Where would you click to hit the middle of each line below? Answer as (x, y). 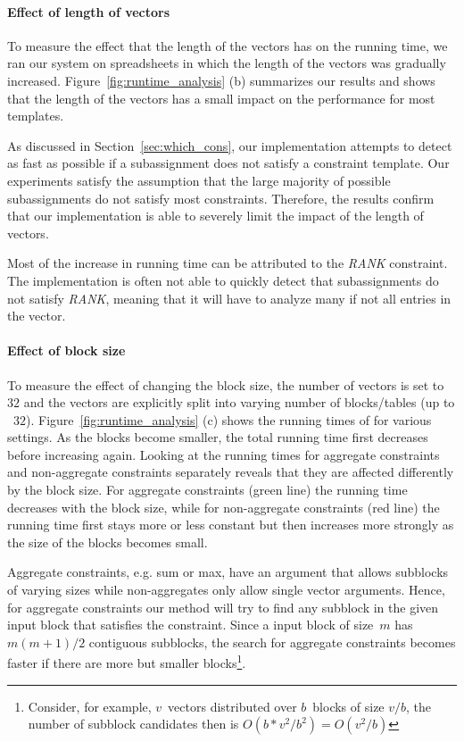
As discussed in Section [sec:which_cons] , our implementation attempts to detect (230, 145)
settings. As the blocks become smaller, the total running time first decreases (218, 437)
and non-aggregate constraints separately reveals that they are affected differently (231, 472)
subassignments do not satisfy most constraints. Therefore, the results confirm (221, 198)
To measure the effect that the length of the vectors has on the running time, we (228, 45)
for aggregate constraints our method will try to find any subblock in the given (223, 607)
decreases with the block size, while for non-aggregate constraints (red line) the (224, 507)
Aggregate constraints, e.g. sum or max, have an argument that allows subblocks (228, 572)
